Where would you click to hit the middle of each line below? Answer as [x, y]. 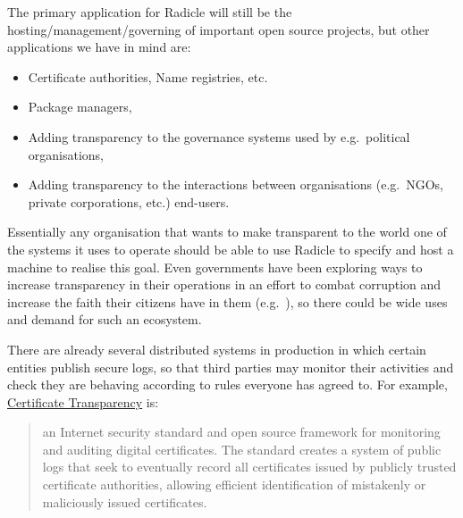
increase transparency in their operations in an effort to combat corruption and [224, 284]
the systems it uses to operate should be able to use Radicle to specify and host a [231, 249]
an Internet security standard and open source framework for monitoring [241, 432]
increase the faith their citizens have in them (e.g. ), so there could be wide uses [227, 301]
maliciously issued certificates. [125, 501]
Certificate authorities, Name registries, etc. [148, 76]
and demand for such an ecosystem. [105, 319]
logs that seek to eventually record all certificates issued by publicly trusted [249, 467]
